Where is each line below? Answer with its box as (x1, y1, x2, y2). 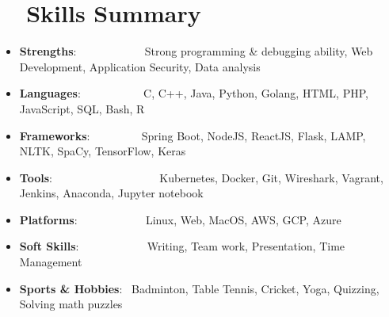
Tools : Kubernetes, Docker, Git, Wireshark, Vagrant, (19, 169, 383, 185)
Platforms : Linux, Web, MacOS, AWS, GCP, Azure (19, 211, 341, 227)
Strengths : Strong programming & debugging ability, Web (19, 43, 373, 59)
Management (19, 254, 82, 270)
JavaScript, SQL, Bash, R (19, 100, 145, 116)
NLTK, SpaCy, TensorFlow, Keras (19, 143, 186, 159)
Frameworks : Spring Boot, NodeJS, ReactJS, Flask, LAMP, (19, 127, 366, 143)
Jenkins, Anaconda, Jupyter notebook (19, 185, 204, 201)
